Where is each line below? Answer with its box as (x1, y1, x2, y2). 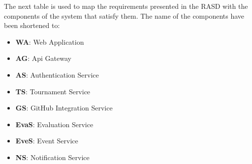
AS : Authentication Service (15, 69, 99, 80)
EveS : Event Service (15, 136, 78, 146)
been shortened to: (4, 20, 60, 30)
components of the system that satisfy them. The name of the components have (4, 10, 245, 21)
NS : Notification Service (15, 152, 90, 162)
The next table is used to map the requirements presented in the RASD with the (4, 1, 248, 11)
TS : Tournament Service (15, 86, 91, 96)
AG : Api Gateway (15, 53, 71, 63)
